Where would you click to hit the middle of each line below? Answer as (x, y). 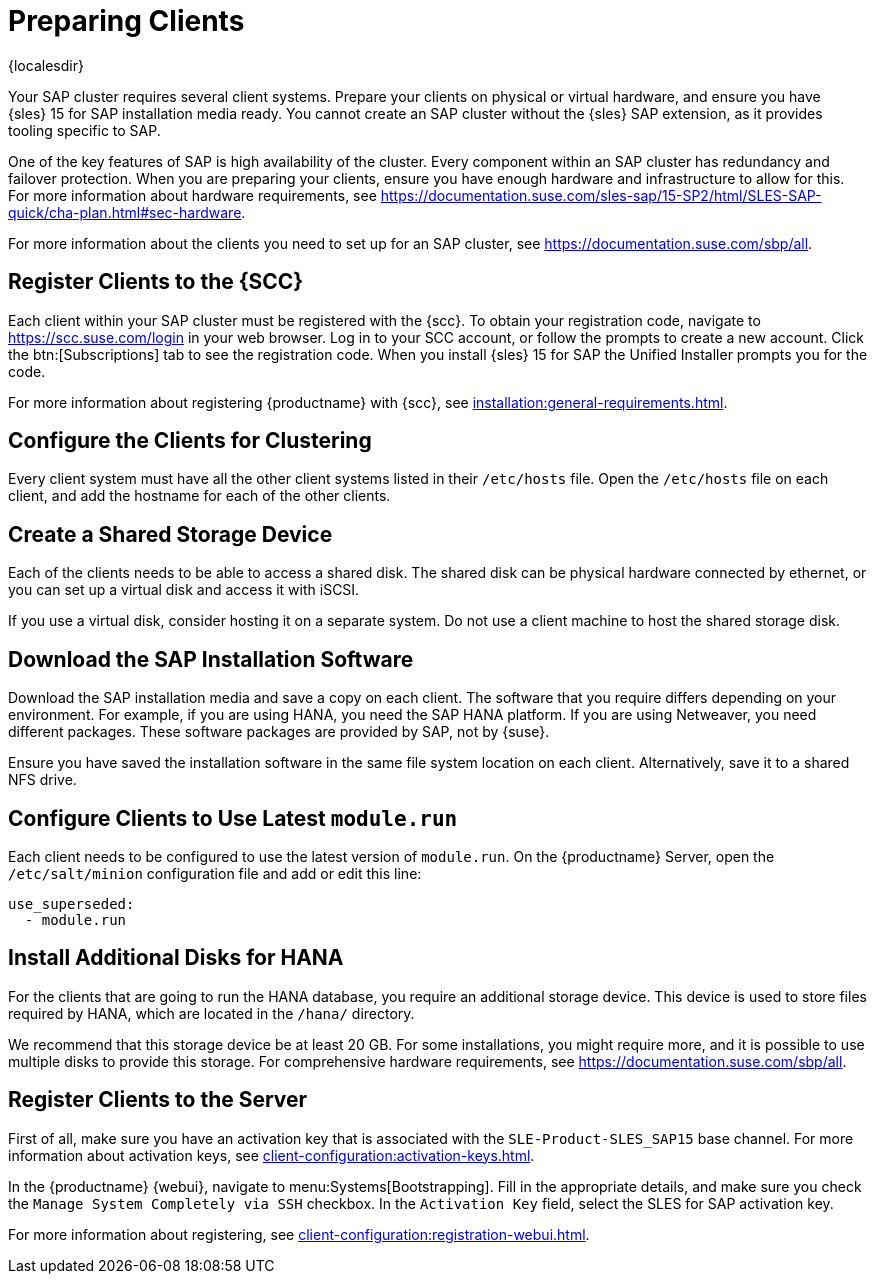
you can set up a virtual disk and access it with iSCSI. (184, 590)
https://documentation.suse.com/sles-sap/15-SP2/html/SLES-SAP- (601, 195)
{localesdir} (46, 65)
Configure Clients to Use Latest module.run (233, 818)
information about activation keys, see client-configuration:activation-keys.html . (271, 1155)
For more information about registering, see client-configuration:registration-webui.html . (299, 1234)
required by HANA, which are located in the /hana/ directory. (211, 1013)
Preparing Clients (126, 21)
